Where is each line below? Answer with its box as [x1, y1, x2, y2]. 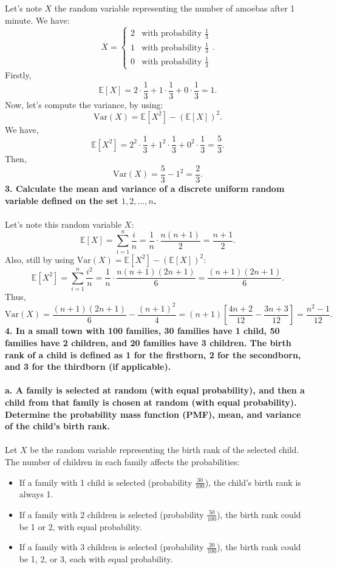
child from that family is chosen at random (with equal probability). [5, 395, 297, 408]
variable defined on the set [5, 194, 118, 206]
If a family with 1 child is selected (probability [19, 475, 192, 488]
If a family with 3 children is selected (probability [19, 540, 204, 553]
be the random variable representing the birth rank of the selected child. [30, 443, 299, 456]
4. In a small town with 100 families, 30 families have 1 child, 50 [5, 324, 280, 337]
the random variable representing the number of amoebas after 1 [54, 2, 295, 15]
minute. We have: [5, 13, 70, 26]
